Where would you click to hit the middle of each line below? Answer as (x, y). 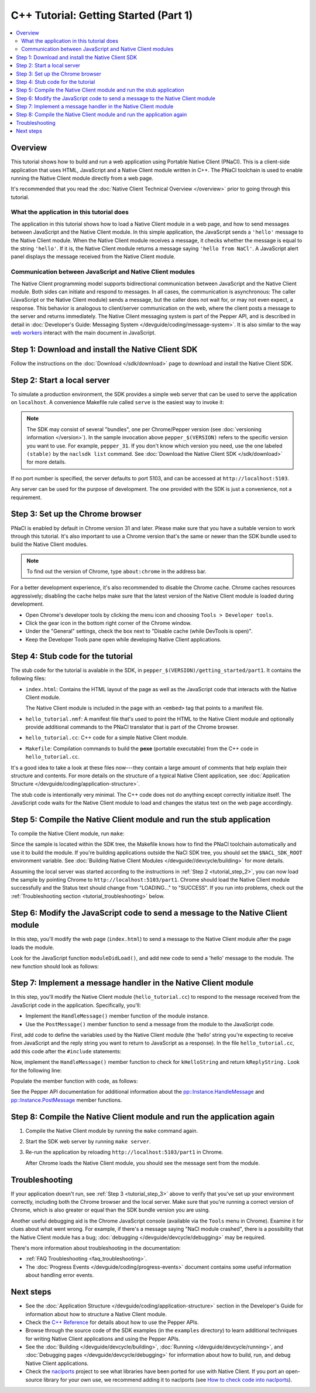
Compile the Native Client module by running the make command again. (112, 1131)
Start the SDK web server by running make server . (88, 1141)
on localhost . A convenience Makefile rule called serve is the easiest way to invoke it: (118, 402)
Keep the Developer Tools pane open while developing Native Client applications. (123, 639)
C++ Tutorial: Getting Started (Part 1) (102, 15)
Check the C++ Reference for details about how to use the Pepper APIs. (112, 1322)
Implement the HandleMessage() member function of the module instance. (117, 1016)
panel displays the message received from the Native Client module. (93, 257)
